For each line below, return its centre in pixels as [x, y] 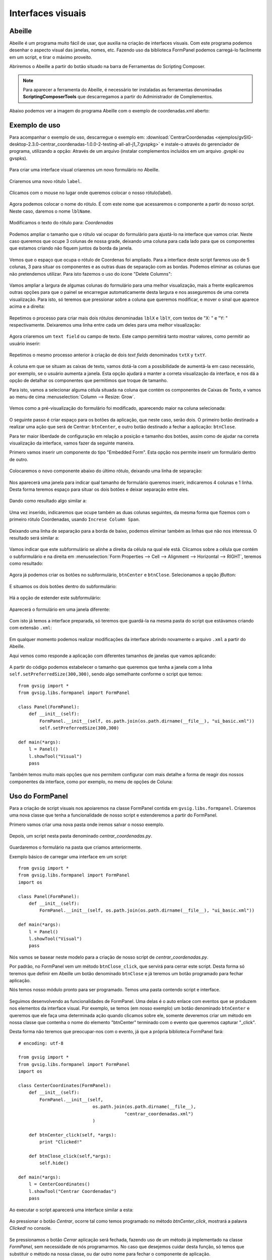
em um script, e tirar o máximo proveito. [51, 57]
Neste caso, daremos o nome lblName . [50, 211]
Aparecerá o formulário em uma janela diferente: [60, 609]
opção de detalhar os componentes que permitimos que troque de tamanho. [89, 381]
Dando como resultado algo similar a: [48, 501]
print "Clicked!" [61, 1142]
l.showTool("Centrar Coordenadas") [73, 1191]
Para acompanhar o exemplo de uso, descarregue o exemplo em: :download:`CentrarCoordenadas [112, 137]
